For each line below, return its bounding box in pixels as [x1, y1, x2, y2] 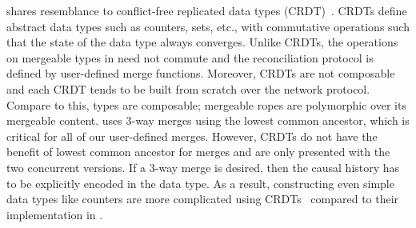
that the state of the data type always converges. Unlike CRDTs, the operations [6, 34, 398, 50]
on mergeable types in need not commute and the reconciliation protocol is [6, 49, 374, 66]
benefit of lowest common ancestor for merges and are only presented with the [6, 143, 390, 160]
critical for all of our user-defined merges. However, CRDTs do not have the [6, 127, 378, 144]
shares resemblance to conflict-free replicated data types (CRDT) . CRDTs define [6, 2, 407, 18]
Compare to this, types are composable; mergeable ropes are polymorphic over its [6, 96, 406, 113]
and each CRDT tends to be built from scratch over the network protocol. [6, 80, 370, 97]
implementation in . [6, 206, 103, 222]
